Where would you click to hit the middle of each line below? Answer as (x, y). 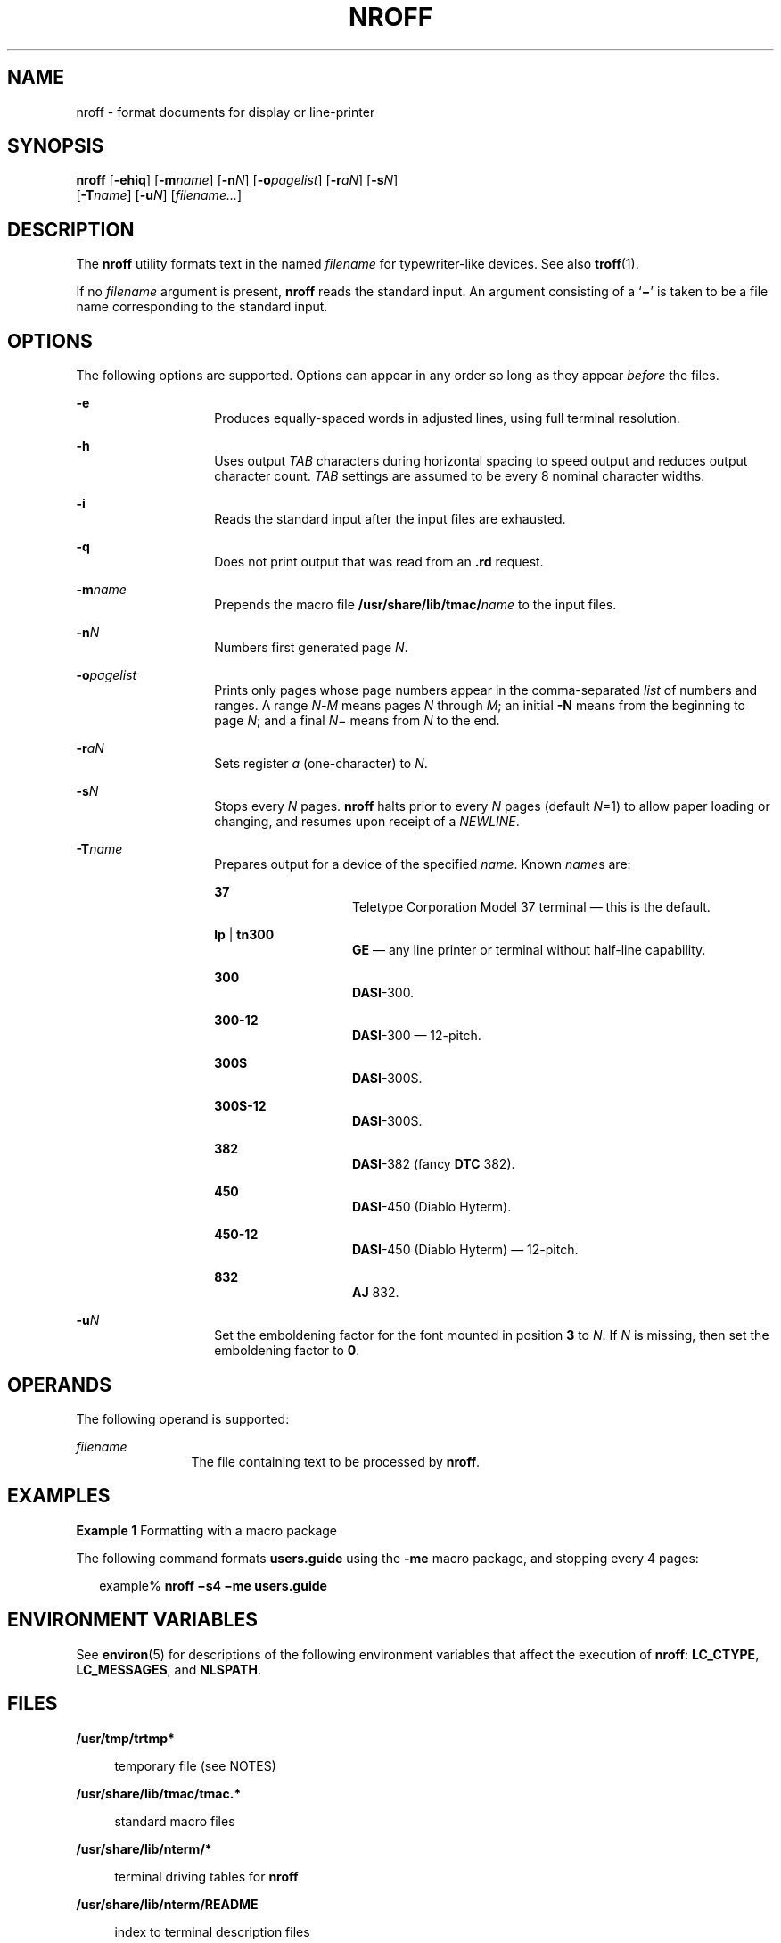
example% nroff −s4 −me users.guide (213, 1585)
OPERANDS (59, 1385)
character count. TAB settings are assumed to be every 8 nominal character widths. (460, 476)
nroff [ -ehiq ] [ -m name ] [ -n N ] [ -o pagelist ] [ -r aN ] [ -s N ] (237, 180)
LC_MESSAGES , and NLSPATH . (169, 1669)
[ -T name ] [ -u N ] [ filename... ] (159, 195)
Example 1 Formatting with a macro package (207, 1530)
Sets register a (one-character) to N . (321, 764)
